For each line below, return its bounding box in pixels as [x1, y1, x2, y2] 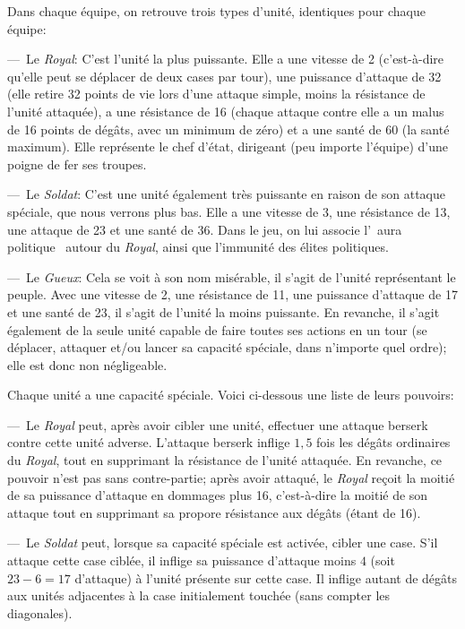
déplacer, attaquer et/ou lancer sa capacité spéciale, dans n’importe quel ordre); [7, 338, 447, 357]
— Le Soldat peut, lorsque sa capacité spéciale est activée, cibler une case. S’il [7, 533, 438, 552]
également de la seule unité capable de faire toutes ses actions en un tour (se [7, 320, 427, 339]
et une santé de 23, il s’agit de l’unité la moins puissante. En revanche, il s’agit [7, 302, 440, 321]
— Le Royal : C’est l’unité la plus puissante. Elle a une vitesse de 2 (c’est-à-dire [7, 49, 444, 68]
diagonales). [7, 603, 73, 622]
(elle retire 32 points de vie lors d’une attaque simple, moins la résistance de [7, 84, 426, 103]
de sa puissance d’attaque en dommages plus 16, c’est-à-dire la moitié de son [7, 486, 428, 504]
